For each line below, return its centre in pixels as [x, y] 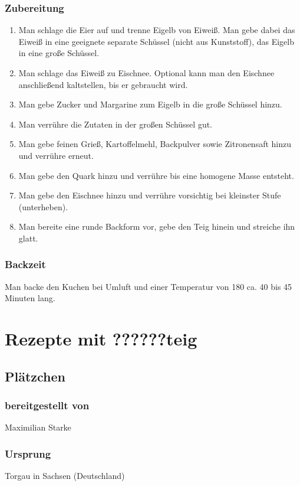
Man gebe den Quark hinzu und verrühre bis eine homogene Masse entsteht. [156, 175]
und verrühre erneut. [56, 155]
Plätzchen [35, 376]
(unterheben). [43, 206]
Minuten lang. [30, 298]
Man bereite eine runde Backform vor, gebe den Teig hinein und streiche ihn [157, 226]
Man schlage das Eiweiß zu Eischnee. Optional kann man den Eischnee [146, 73]
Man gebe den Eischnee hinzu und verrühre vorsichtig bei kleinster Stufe [150, 195]
